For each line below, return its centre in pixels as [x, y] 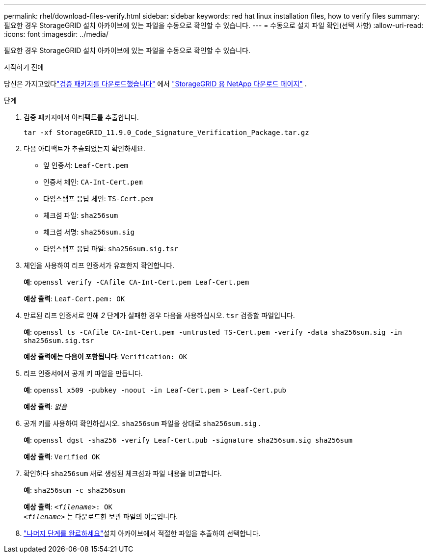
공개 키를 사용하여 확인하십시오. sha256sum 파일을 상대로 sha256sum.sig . [142, 423]
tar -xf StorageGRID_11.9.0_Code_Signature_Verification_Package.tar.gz [166, 133]
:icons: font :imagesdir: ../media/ [56, 34]
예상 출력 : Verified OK [62, 457]
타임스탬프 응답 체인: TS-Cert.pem [98, 199]
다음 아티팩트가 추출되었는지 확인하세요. [84, 148]
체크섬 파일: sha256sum [81, 215]
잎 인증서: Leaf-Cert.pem [86, 165]
